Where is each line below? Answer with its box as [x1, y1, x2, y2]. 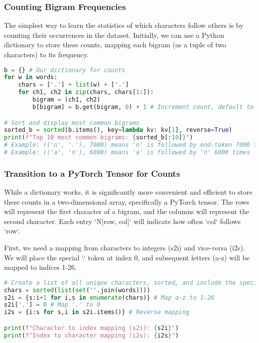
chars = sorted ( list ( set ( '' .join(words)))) [4, 286, 150, 294]
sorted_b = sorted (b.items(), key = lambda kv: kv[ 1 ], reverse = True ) [4, 126, 233, 134]
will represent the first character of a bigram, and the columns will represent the [4, 206, 250, 217]
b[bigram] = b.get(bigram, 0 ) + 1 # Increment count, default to [32, 103, 254, 111]
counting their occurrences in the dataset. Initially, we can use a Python [4, 29, 224, 40]
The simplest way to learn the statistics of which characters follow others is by [4, 20, 244, 30]
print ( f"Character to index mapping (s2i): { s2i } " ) [4, 324, 179, 332]
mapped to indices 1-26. [4, 262, 77, 272]
